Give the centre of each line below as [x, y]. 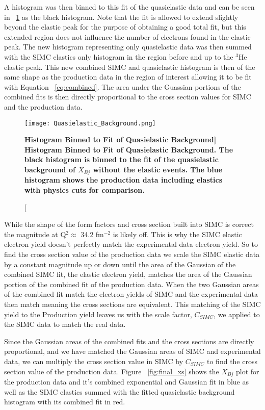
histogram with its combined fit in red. [65, 402]
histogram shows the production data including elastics [123, 180]
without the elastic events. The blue [157, 169]
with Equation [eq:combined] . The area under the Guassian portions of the [123, 86]
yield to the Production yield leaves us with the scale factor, [98, 314]
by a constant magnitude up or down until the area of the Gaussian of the [120, 264]
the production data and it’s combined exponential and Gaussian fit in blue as [127, 381]
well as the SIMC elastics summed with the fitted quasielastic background [120, 391]
